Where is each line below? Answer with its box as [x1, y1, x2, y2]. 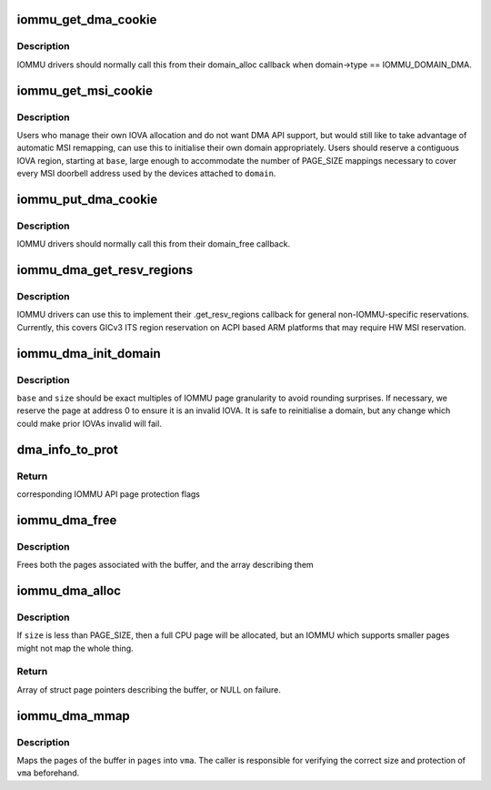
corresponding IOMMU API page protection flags [16, 488, 200, 500]
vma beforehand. [16, 767, 80, 778]
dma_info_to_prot [16, 441, 118, 457]
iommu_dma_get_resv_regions [16, 262, 194, 278]
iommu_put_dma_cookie [16, 191, 158, 207]
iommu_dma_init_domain [16, 346, 161, 361]
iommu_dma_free [16, 512, 117, 528]
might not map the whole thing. [16, 643, 134, 653]
